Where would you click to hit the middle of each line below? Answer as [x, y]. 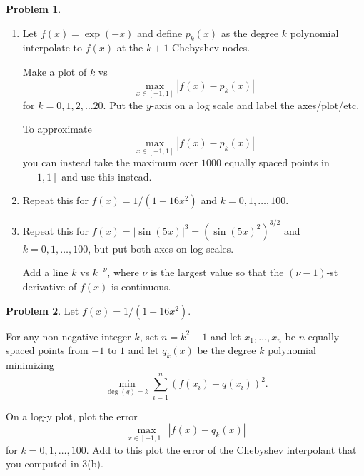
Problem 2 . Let [42, 310]
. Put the [123, 105]
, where [123, 272]
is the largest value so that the [217, 272]
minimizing [30, 365]
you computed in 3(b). [55, 464]
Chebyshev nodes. [211, 47]
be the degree [227, 350]
